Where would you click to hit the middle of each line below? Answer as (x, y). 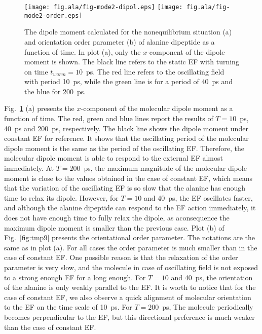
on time (36, 71)
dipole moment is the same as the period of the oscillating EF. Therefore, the (124, 148)
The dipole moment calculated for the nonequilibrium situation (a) (128, 32)
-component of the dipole (186, 51)
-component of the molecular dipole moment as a (157, 108)
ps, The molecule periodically (208, 307)
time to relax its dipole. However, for (61, 197)
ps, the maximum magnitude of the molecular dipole (165, 168)
